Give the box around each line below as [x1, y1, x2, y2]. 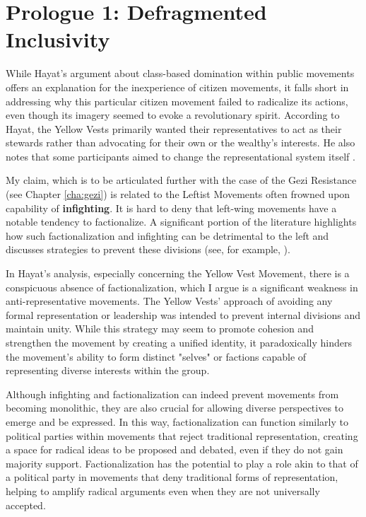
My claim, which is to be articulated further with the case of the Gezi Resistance [6, 173, 357, 187]
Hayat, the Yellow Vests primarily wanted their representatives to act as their [6, 121, 342, 136]
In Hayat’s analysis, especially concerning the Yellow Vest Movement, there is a [6, 266, 350, 281]
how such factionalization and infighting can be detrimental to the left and [6, 228, 329, 243]
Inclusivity [6, 25, 110, 54]
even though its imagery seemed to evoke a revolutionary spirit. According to [6, 108, 340, 122]
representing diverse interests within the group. [6, 363, 210, 378]
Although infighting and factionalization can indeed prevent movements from [6, 386, 339, 401]
